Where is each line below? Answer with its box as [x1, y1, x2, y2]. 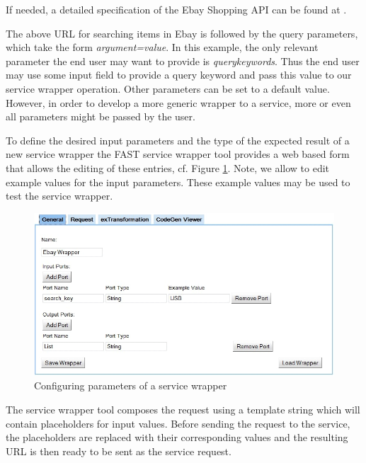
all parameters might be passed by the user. [6, 109, 195, 124]
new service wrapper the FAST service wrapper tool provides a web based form [6, 147, 350, 161]
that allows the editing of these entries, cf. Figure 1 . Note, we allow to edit [6, 160, 330, 175]
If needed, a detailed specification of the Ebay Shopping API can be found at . [6, 2, 347, 16]
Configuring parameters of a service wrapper [34, 378, 227, 393]
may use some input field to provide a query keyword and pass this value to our [6, 67, 352, 82]
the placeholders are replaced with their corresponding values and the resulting [6, 430, 348, 445]
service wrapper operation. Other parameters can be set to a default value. [6, 81, 330, 96]
